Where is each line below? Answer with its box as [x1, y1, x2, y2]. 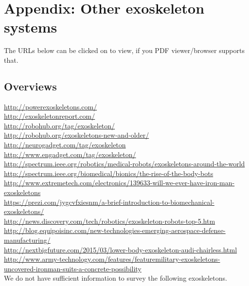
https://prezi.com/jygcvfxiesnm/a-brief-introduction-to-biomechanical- [4, 197, 214, 207]
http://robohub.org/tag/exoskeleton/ [4, 120, 115, 130]
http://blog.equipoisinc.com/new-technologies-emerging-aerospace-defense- [4, 225, 226, 235]
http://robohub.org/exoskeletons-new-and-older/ [4, 130, 149, 140]
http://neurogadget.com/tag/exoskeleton [4, 140, 126, 150]
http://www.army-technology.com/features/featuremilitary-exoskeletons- [4, 254, 220, 264]
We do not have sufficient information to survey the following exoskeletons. [4, 273, 227, 283]
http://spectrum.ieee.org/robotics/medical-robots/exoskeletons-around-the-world [4, 159, 245, 169]
